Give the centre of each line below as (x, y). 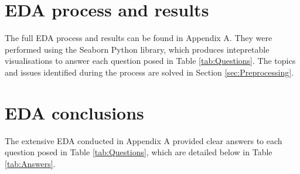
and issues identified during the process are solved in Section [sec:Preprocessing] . (149, 72)
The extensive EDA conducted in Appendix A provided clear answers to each (144, 140)
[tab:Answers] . (30, 163)
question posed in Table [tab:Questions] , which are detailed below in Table (139, 152)
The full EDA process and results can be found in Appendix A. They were (139, 38)
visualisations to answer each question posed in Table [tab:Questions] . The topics (150, 61)
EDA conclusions (74, 112)
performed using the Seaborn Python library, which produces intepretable (137, 49)
